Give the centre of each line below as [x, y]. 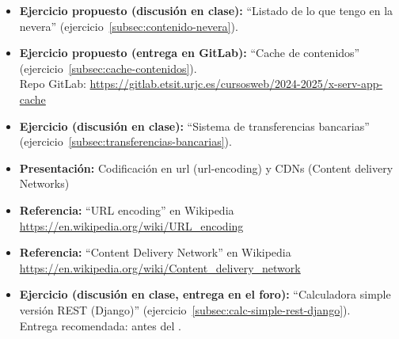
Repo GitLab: [53, 84]
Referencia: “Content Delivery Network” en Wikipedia [155, 252]
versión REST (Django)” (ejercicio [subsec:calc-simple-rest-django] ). [185, 309]
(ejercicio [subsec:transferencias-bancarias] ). [125, 141]
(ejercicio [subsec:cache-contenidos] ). [108, 68]
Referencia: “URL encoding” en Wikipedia [127, 209]
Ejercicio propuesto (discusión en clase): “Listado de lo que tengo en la [206, 10]
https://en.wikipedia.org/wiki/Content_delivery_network [160, 267]
